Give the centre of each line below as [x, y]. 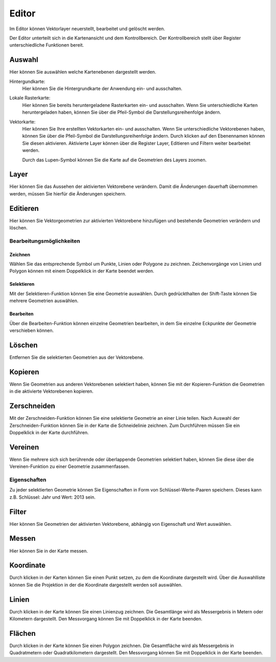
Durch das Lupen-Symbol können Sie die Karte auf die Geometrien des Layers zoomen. [114, 160]
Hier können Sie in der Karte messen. [49, 551]
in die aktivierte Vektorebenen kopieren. [52, 391]
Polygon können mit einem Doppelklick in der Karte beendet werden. [82, 271]
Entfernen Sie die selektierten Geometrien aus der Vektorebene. [77, 357]
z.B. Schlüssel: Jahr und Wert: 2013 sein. [52, 497]
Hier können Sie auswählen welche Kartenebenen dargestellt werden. [83, 72]
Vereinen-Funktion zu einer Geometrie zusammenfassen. [70, 466]
